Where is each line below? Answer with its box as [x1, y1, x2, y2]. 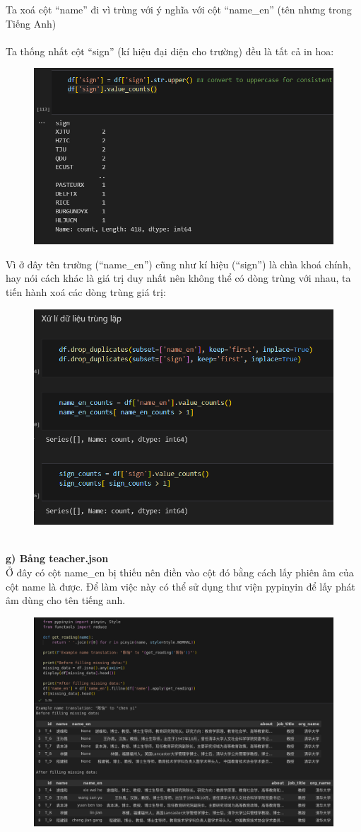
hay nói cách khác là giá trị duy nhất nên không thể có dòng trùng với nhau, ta [6, 270, 351, 285]
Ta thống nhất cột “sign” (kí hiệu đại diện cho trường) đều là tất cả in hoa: [6, 43, 334, 58]
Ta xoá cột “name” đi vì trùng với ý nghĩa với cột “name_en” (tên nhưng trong [6, 2, 352, 16]
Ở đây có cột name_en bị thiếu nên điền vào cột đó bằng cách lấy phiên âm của [6, 565, 354, 580]
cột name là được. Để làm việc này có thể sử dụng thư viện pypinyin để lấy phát [6, 579, 355, 593]
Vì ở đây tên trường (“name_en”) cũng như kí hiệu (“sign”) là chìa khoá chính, [6, 256, 351, 271]
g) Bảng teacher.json [6, 551, 109, 566]
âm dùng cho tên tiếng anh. [6, 593, 126, 608]
